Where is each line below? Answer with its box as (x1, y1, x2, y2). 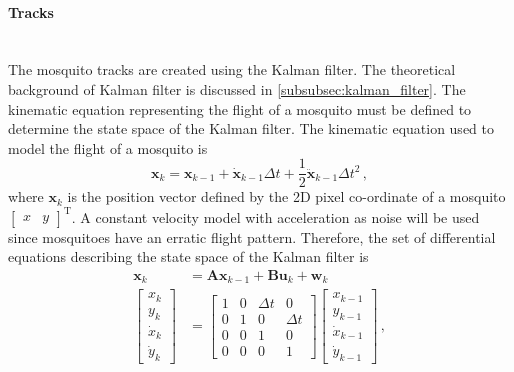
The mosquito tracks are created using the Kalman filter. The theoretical (8, 59, 456, 80)
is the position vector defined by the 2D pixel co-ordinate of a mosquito (67, 186, 506, 207)
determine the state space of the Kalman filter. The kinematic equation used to (8, 118, 494, 139)
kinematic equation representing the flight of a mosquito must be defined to (8, 98, 472, 119)
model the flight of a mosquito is (8, 137, 208, 158)
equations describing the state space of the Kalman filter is (8, 246, 369, 267)
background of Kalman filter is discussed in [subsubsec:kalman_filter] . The (8, 78, 466, 99)
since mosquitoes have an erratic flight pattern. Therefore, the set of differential (8, 226, 496, 247)
